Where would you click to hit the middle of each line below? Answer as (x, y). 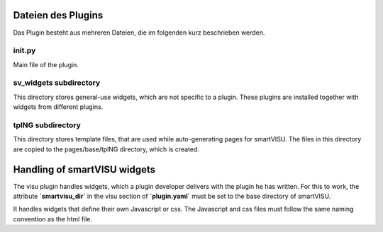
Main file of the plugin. (46, 64)
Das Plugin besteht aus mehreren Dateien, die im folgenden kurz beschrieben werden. (139, 33)
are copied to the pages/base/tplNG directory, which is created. (106, 149)
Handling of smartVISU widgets (84, 169)
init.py (24, 51)
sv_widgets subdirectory (57, 83)
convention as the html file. (52, 219)
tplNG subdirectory (47, 125)
